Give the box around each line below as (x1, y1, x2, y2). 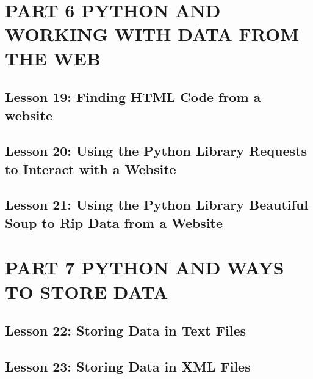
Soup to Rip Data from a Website (5, 213, 223, 232)
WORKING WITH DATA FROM (5, 21, 299, 46)
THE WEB (5, 45, 101, 70)
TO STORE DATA (5, 279, 168, 304)
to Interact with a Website (5, 159, 176, 178)
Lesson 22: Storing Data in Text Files (5, 321, 246, 340)
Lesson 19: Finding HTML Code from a (5, 87, 261, 106)
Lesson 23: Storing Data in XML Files (5, 357, 251, 375)
